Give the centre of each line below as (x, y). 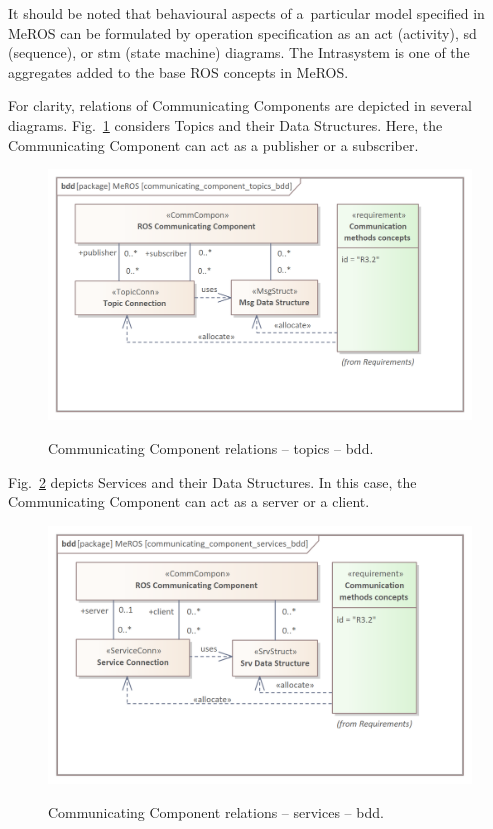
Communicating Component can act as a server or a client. (189, 501)
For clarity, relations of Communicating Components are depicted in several (240, 105)
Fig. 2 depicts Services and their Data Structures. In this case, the (212, 481)
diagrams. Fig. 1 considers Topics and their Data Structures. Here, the (225, 124)
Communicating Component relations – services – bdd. (216, 811)
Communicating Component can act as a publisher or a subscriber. (213, 144)
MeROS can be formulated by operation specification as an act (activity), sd (242, 32)
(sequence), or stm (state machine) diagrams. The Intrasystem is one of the (239, 52)
